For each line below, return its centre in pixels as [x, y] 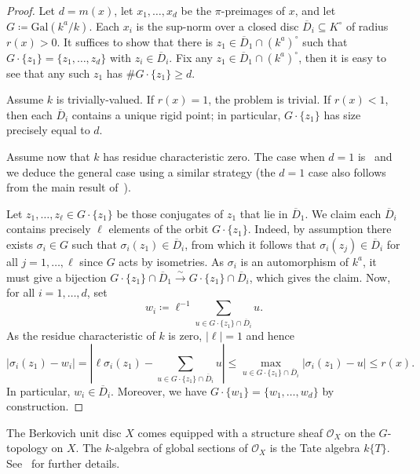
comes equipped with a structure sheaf [230, 432]
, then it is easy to [342, 57]
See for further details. [63, 463]
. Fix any [191, 57]
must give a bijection [57, 277]
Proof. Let [31, 10]
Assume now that [48, 156]
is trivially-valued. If [105, 99]
